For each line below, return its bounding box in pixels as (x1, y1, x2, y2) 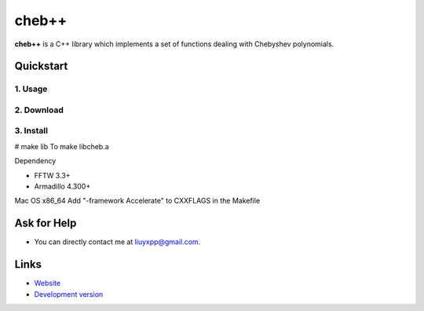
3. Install (14, 126, 49, 137)
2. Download (14, 104, 64, 115)
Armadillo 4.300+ (34, 181, 91, 191)
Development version (34, 289, 104, 298)
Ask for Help (14, 217, 77, 230)
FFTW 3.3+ (34, 170, 71, 180)
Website (34, 279, 61, 288)
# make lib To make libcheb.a (14, 141, 109, 151)
